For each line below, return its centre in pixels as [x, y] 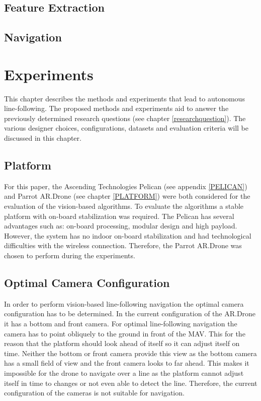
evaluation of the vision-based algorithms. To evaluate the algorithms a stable [124, 206]
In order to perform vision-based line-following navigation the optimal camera [124, 303]
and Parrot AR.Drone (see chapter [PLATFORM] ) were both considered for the [127, 196]
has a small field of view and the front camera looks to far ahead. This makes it [127, 363]
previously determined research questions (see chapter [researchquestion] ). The [125, 118]
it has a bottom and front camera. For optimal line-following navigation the [121, 323]
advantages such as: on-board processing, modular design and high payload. [121, 226]
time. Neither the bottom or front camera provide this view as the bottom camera [130, 353]
